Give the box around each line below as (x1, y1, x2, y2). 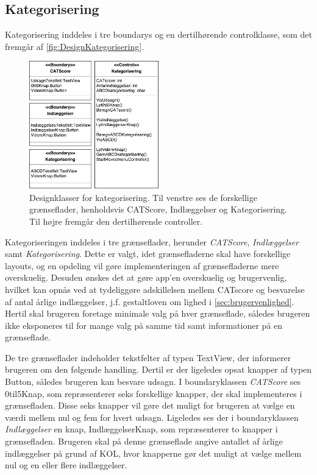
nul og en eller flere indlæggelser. (5, 459, 127, 471)
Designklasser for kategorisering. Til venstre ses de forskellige (29, 191, 257, 203)
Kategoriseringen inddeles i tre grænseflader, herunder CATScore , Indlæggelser (5, 235, 299, 248)
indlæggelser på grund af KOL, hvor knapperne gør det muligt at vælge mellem (5, 446, 302, 459)
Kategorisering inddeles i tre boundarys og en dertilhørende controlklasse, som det (5, 28, 312, 41)
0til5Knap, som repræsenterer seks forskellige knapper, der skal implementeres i (5, 387, 302, 399)
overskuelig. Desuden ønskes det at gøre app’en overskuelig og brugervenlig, (5, 271, 287, 284)
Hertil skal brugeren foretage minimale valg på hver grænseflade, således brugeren (5, 307, 310, 320)
